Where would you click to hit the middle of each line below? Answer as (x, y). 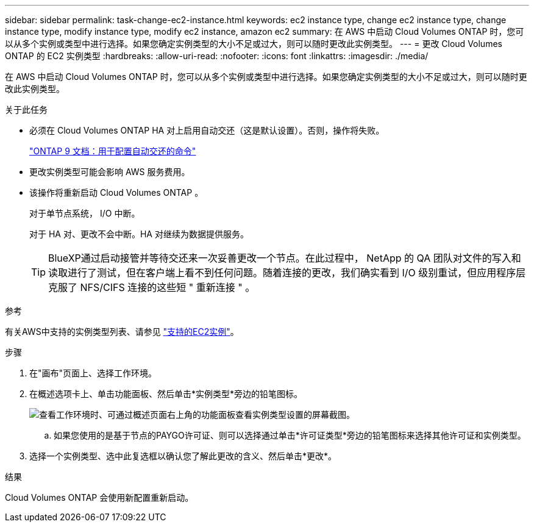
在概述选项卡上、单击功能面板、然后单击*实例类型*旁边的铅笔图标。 (166, 394)
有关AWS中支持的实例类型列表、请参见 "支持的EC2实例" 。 (122, 332)
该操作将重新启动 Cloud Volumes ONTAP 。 (116, 192)
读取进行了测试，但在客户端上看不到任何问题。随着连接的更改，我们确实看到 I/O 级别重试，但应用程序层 (287, 273)
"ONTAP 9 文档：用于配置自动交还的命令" (113, 151)
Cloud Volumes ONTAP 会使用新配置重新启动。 (99, 497)
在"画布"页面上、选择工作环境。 (93, 373)
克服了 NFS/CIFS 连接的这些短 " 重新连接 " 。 (152, 287)
